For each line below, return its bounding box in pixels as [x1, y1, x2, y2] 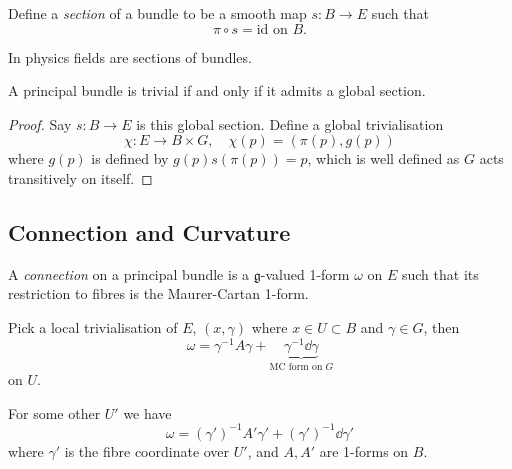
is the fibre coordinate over [64, 440, 230, 461]
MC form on [269, 361, 323, 372]
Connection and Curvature [8, 216, 291, 247]
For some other [8, 402, 101, 423]
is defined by [91, 148, 169, 169]
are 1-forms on [319, 440, 409, 461]
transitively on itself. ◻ [8, 167, 153, 188]
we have [123, 402, 172, 423]
